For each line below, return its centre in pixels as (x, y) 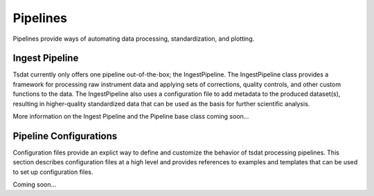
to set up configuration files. (53, 172)
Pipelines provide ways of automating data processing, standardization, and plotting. (134, 39)
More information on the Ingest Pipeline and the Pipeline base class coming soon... (131, 117)
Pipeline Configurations (65, 136)
